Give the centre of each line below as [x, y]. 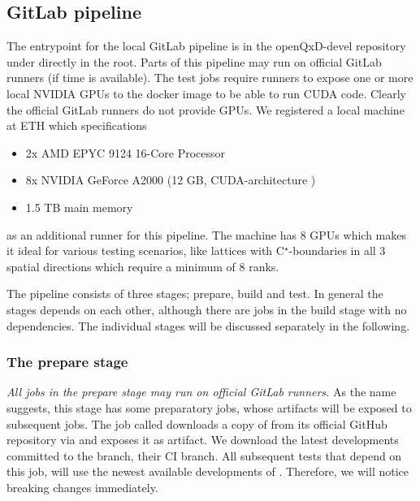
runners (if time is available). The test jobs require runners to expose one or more [210, 78]
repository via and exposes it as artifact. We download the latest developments [203, 440]
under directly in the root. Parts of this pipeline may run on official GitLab [194, 61]
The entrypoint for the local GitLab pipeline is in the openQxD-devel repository [206, 46]
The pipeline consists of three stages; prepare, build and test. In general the [195, 294]
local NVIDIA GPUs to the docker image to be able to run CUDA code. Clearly [207, 93]
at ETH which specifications [77, 125]
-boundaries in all [332, 250]
